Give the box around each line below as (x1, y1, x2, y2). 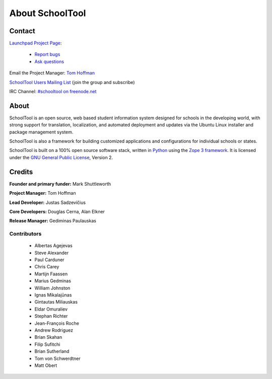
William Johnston (34, 285, 71, 291)
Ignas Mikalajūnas (34, 292, 72, 298)
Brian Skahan (34, 334, 62, 340)
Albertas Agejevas (34, 243, 73, 249)
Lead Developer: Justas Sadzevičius (9, 199, 86, 205)
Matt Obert (34, 362, 57, 368)
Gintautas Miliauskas (34, 299, 78, 305)
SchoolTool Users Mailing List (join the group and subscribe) (9, 79, 135, 85)
